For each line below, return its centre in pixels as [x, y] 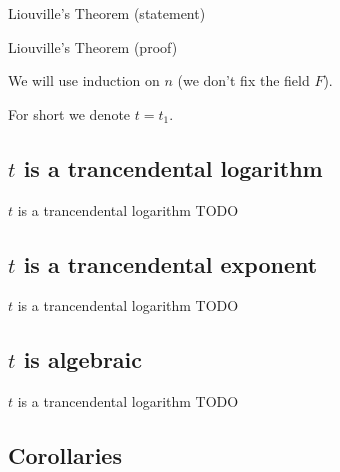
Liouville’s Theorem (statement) [107, 13]
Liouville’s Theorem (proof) [93, 46]
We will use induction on [84, 80]
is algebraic [83, 359]
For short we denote [69, 113]
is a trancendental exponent [170, 263]
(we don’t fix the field [243, 80]
